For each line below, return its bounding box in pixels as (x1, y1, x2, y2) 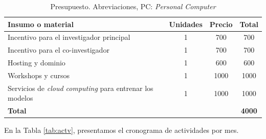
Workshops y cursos (8, 69, 70, 80)
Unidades (169, 18, 203, 29)
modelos (8, 92, 33, 103)
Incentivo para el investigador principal (8, 32, 130, 42)
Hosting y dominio (8, 57, 65, 68)
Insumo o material (8, 18, 74, 29)
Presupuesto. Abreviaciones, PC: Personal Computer (50, 1, 216, 11)
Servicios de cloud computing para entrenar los (8, 82, 153, 93)
